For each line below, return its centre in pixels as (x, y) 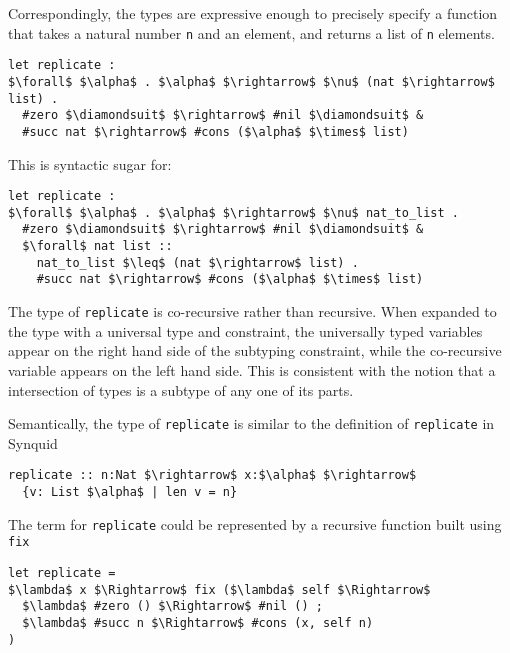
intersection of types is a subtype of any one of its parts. (181, 389)
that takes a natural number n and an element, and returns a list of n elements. (251, 32)
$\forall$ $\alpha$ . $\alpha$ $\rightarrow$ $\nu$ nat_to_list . (234, 212)
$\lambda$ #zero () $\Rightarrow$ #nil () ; (172, 606)
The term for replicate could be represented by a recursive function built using (255, 523)
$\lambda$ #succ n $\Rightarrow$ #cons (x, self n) (198, 622)
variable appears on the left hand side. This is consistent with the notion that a (252, 369)
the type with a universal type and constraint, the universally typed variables (245, 330)
